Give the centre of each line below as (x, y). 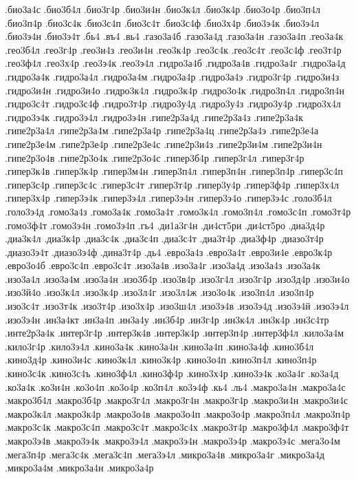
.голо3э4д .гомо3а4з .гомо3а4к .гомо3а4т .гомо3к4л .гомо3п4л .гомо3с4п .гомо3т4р (178, 211)
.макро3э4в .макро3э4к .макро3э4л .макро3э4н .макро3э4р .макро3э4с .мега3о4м (173, 440)
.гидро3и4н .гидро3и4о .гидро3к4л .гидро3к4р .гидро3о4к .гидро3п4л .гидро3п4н (175, 90)
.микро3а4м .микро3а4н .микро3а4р (79, 468)
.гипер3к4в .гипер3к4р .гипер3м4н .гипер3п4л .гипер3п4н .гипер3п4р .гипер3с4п (174, 171)
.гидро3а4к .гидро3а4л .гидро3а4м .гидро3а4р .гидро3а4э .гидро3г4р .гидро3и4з (172, 76)
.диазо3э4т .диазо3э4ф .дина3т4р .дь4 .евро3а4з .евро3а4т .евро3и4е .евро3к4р (169, 252)
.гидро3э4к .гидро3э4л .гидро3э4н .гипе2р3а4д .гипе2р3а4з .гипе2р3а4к (154, 117)
